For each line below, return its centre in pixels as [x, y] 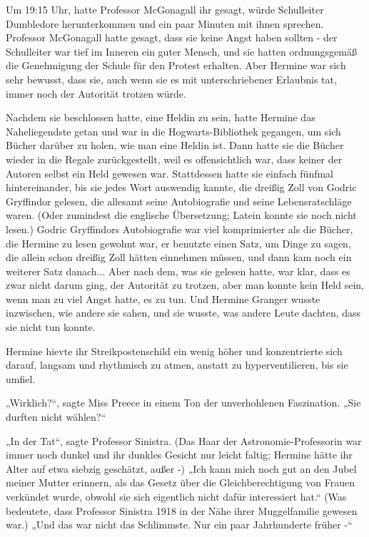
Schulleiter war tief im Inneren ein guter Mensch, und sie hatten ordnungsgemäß [181, 51]
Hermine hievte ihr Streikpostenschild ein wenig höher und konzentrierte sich [174, 351]
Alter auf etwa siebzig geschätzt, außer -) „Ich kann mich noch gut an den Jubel [181, 468]
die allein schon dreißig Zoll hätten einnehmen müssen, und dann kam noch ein [179, 257]
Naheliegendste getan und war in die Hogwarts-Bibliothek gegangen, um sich [173, 131]
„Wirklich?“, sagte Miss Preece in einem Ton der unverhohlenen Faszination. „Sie [183, 403]
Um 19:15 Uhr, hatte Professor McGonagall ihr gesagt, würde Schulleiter [165, 9]
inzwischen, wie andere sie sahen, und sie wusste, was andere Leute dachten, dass [183, 313]
